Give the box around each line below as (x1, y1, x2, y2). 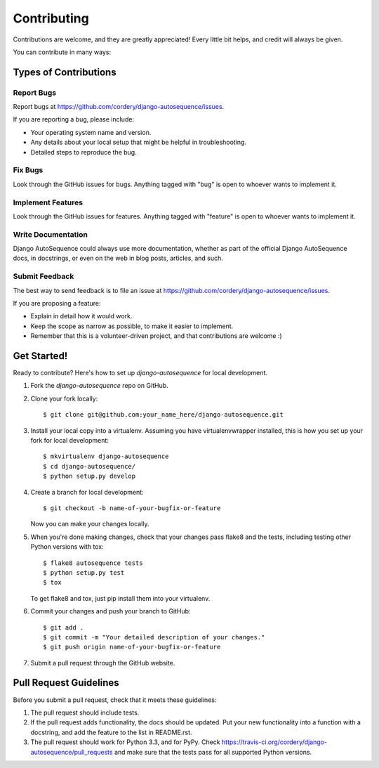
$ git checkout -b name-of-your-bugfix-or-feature (43, 504, 221, 512)
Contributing (13, 11, 89, 26)
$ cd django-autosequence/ (43, 462, 136, 470)
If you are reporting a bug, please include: (13, 115, 135, 124)
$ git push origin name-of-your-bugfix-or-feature (43, 643, 221, 651)
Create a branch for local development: (30, 488, 144, 496)
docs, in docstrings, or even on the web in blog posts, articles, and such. (13, 254, 224, 263)
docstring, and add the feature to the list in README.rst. (30, 728, 192, 736)
